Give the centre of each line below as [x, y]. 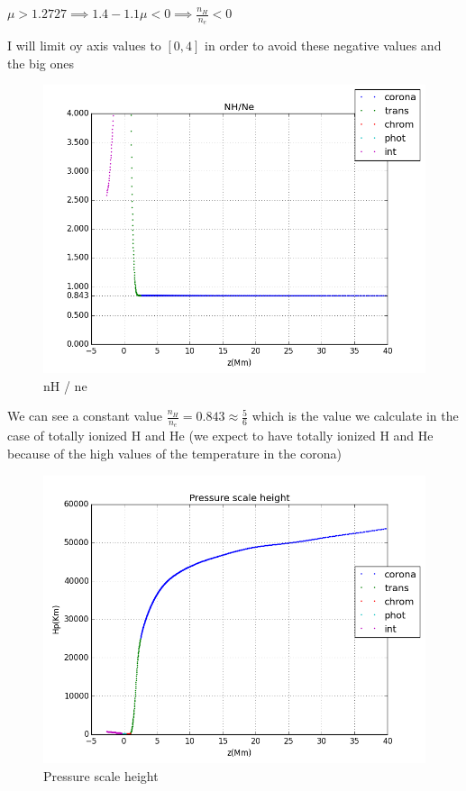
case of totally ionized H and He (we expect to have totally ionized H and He [220, 436]
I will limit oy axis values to [84, 45]
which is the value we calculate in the [355, 416]
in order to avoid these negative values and [323, 45]
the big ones [41, 63]
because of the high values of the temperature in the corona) [174, 453]
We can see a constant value [85, 416]
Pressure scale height [101, 775]
